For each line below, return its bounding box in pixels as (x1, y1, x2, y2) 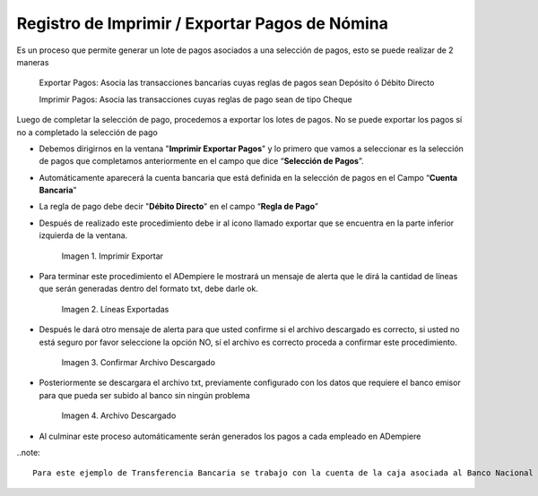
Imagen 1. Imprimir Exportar (61, 251, 164, 261)
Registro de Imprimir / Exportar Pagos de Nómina (16, 13, 389, 33)
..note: (16, 447, 40, 458)
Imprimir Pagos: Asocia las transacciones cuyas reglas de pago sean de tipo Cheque (39, 94, 353, 105)
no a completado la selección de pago (16, 126, 159, 138)
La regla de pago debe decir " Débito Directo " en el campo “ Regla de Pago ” (39, 201, 318, 212)
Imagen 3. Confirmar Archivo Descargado (61, 356, 215, 367)
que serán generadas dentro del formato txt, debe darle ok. (39, 283, 259, 295)
